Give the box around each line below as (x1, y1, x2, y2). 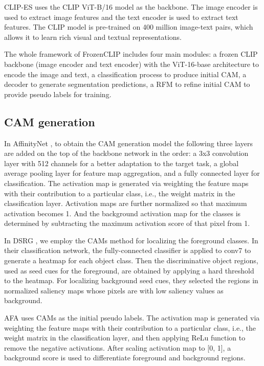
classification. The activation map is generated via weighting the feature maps (4, 177, 249, 188)
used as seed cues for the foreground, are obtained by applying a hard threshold (4, 265, 254, 276)
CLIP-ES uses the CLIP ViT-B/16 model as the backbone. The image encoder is (4, 2, 258, 12)
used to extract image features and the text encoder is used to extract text (4, 11, 238, 22)
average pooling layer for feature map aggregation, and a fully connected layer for (4, 168, 260, 178)
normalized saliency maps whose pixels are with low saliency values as (4, 285, 224, 295)
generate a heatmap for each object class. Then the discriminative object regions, (4, 255, 258, 266)
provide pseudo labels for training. (4, 88, 112, 99)
